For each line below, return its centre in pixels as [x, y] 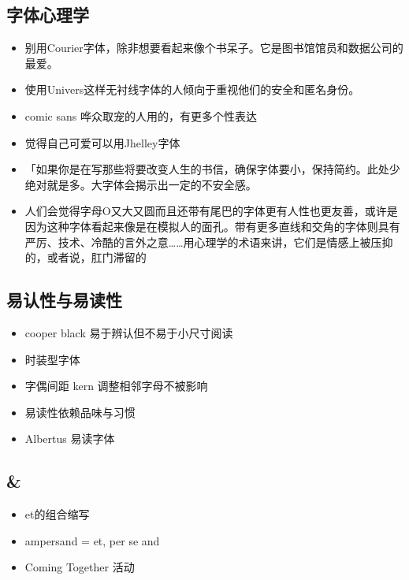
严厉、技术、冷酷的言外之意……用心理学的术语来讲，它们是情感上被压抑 [209, 242]
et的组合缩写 [57, 514]
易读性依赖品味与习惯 [80, 412]
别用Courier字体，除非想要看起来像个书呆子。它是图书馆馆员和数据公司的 [214, 48]
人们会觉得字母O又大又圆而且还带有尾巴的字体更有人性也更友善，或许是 [211, 211]
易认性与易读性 [64, 300]
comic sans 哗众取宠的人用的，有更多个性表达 [141, 115]
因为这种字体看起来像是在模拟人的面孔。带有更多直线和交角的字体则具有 [212, 226]
